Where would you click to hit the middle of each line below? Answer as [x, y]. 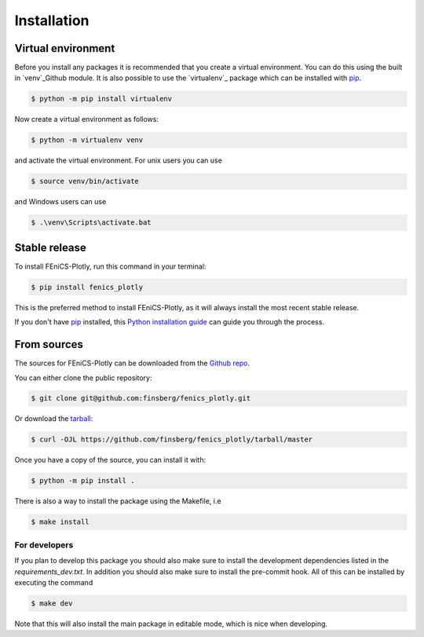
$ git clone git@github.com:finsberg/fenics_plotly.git [141, 398]
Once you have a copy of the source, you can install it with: [110, 460]
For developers [44, 544]
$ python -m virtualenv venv [87, 140]
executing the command [54, 582]
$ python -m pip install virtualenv [102, 99]
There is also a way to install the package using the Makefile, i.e [118, 501]
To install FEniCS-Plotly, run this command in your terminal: [110, 266]
